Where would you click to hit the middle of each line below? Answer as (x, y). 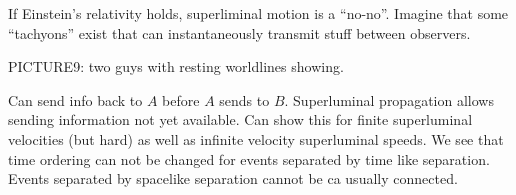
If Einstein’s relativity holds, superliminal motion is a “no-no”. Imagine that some (258, 13)
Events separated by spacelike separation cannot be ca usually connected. (233, 178)
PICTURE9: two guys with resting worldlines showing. (176, 66)
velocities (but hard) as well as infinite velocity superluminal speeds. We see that (256, 138)
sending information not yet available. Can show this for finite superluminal (240, 119)
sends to (244, 99)
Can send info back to (75, 99)
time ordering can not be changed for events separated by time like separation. (249, 158)
